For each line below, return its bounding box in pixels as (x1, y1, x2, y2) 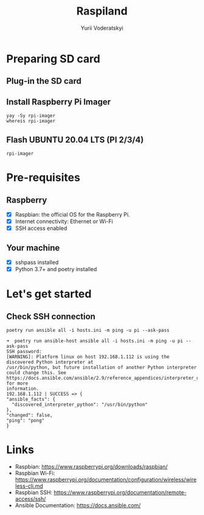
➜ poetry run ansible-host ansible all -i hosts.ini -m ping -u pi (6, 338, 183, 344)
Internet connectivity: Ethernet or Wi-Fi (15, 218, 114, 225)
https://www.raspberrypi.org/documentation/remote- (53, 489, 187, 496)
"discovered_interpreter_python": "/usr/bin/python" (12, 402, 148, 408)
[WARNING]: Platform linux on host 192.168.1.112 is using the (6, 354, 170, 360)
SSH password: (6, 349, 42, 355)
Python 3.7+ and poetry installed (15, 266, 97, 273)
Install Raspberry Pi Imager (6, 96, 111, 107)
